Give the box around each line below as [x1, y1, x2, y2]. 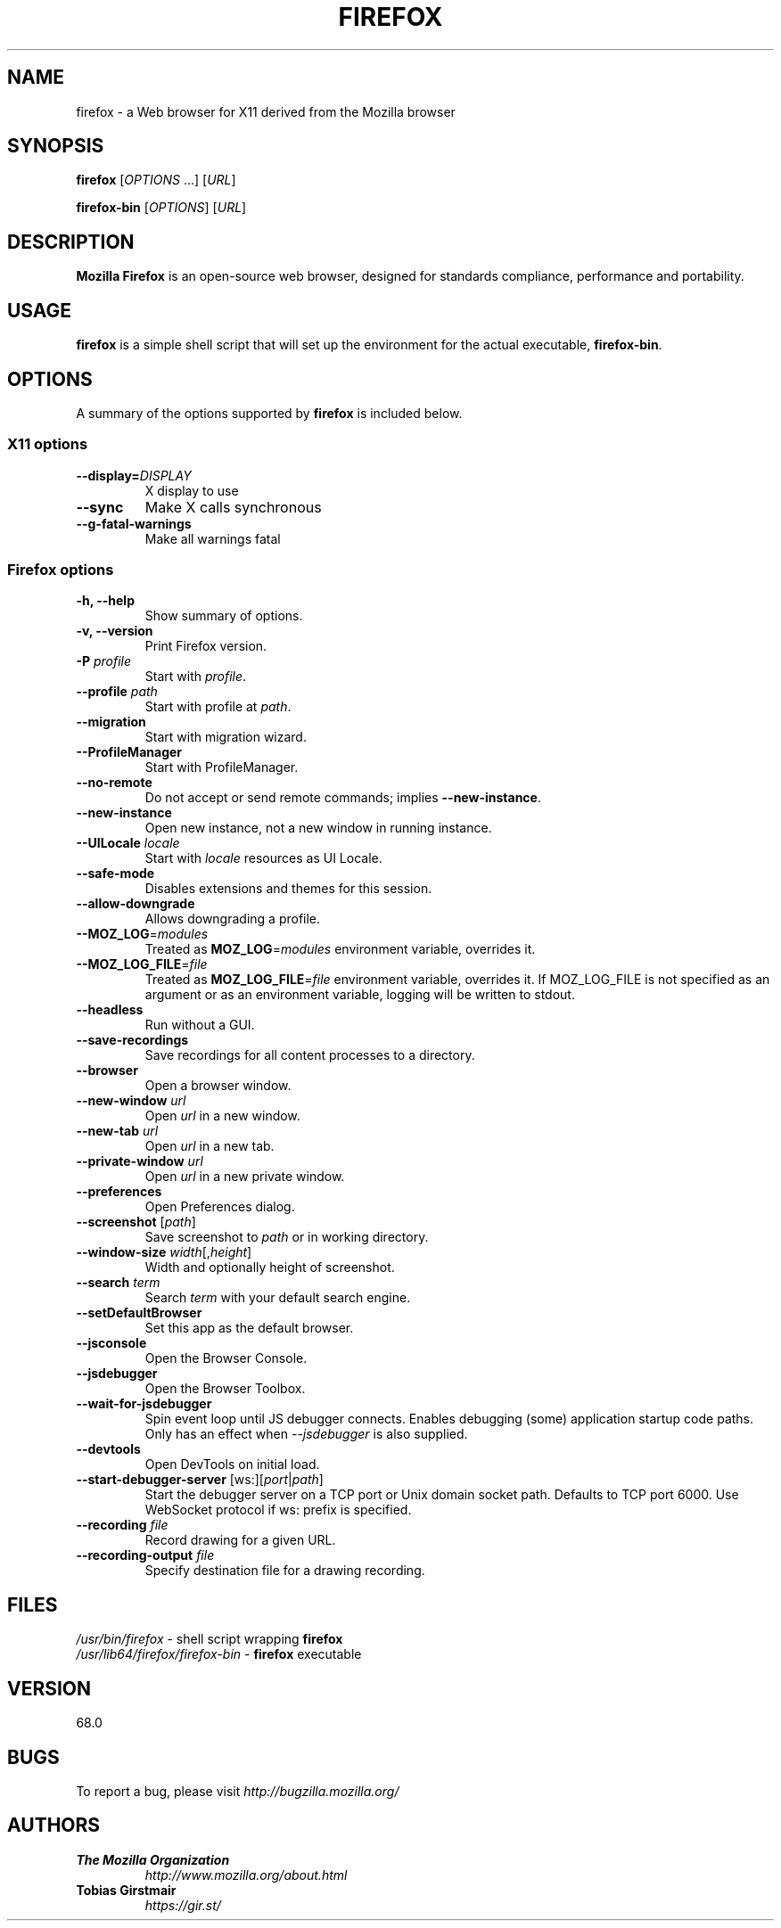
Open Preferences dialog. [144, 1199, 295, 1215]
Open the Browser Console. [144, 1350, 308, 1366]
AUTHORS [7, 1814, 101, 1837]
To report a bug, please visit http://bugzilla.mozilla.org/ [76, 1784, 399, 1799]
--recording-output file [76, 1547, 215, 1563]
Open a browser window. [144, 1078, 292, 1094]
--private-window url [76, 1153, 203, 1169]
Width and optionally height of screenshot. [144, 1259, 395, 1276]
